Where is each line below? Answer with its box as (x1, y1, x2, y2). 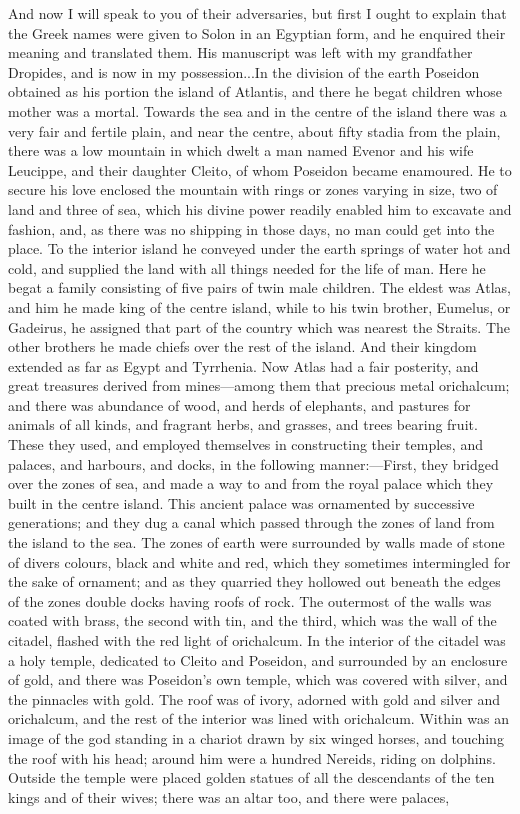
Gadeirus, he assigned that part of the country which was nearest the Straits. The (8, 316, 511, 337)
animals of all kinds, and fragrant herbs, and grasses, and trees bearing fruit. (8, 414, 478, 435)
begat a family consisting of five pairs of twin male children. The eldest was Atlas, (8, 277, 511, 298)
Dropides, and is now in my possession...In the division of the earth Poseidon (8, 61, 480, 82)
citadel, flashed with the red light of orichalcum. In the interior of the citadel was (8, 630, 506, 650)
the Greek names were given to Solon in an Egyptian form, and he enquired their (8, 22, 506, 43)
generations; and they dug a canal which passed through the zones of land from (8, 512, 495, 533)
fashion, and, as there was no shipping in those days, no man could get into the (8, 218, 495, 239)
